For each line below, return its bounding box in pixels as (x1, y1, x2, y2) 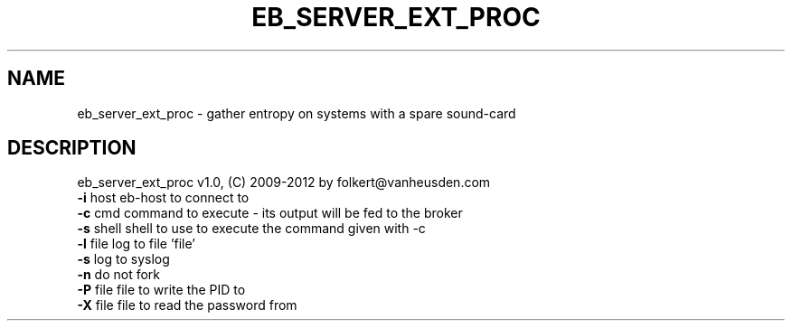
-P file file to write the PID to (77, 282, 246, 298)
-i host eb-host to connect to (77, 190, 250, 206)
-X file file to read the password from (77, 297, 297, 314)
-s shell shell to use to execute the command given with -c (77, 220, 426, 237)
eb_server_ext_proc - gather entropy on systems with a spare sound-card (77, 105, 516, 121)
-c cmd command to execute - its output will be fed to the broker (77, 205, 463, 221)
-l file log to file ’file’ (77, 236, 195, 252)
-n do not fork (77, 267, 161, 283)
